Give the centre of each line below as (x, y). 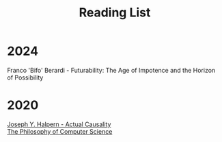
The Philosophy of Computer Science (60, 131)
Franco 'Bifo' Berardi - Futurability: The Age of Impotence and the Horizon (111, 70)
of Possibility (25, 78)
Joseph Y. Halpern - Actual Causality (59, 124)
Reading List (115, 13)
